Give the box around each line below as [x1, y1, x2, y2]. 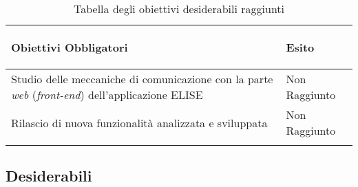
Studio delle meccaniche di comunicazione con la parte [11, 71, 273, 87]
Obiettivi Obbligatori [11, 39, 128, 55]
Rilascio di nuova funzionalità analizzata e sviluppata [11, 114, 268, 131]
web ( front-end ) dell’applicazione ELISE [11, 87, 203, 102]
